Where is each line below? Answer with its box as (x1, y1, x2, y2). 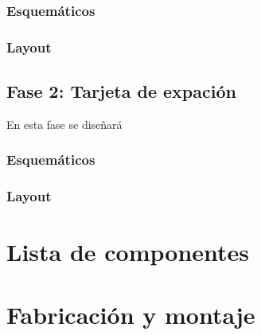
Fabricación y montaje (6, 298, 255, 330)
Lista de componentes (6, 236, 250, 268)
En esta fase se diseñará (6, 115, 123, 132)
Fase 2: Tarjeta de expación (6, 79, 236, 103)
